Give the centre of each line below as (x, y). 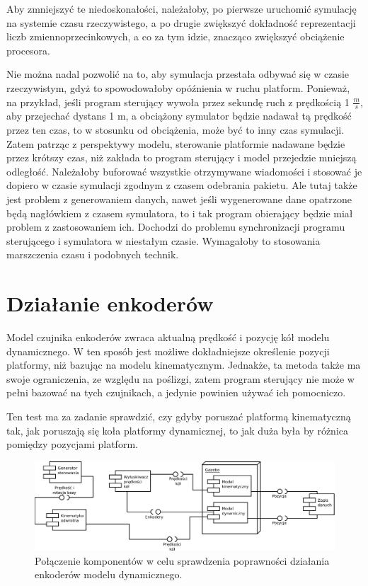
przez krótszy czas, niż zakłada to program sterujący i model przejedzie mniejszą (182, 157)
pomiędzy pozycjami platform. (72, 444)
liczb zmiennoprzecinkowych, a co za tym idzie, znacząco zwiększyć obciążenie (176, 36)
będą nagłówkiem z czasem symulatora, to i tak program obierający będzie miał (180, 213)
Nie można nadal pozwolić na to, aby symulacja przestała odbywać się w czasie (178, 74)
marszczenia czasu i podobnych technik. (93, 254)
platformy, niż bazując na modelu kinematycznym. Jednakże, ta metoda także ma (184, 365)
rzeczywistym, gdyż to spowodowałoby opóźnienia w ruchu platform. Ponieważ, (178, 87)
